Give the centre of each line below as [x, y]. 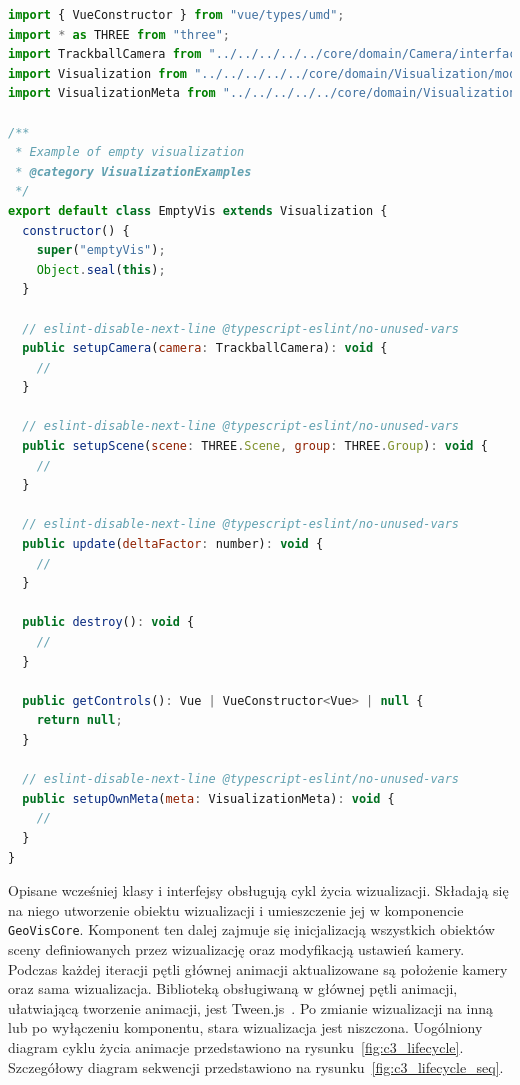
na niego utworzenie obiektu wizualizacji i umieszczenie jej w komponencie [236, 909]
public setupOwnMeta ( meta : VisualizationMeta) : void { [208, 798]
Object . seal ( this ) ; [101, 269]
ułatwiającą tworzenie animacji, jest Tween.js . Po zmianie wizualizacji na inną [250, 1007]
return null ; [79, 720]
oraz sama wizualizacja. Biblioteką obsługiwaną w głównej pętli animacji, [233, 988]
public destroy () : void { [108, 622]
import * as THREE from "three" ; [119, 34]
